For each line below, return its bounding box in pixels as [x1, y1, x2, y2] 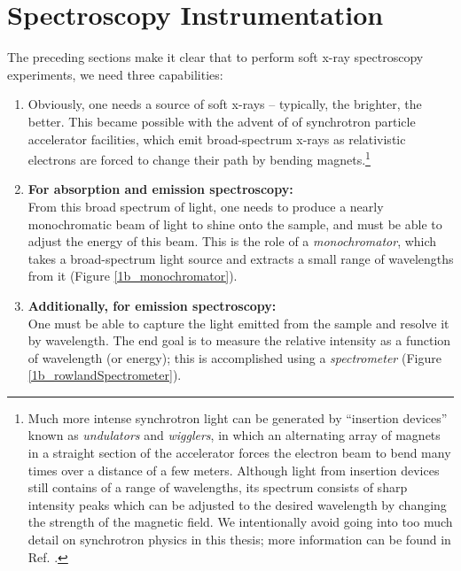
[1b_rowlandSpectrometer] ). [27, 366, 182, 384]
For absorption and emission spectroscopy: [27, 180, 293, 198]
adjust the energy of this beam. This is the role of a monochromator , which [27, 232, 437, 251]
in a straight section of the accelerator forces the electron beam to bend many [27, 444, 451, 462]
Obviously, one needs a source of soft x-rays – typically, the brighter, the [27, 95, 422, 113]
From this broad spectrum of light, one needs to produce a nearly [27, 197, 384, 215]
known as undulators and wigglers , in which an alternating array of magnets [27, 426, 441, 444]
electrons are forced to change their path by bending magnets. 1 [27, 148, 371, 168]
